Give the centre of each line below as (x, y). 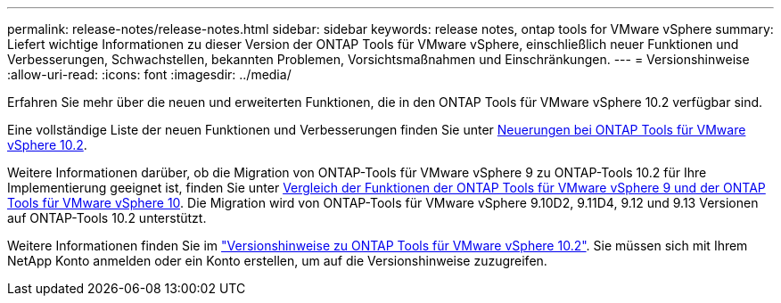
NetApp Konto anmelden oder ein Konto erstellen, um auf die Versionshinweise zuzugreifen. (277, 261)
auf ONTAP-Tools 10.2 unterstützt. (107, 218)
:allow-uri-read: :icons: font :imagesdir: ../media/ (149, 74)
